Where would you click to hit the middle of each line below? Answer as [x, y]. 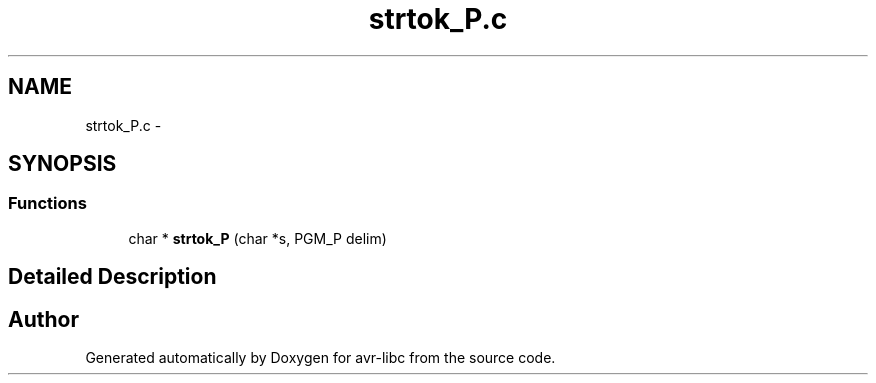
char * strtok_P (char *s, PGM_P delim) [257, 238]
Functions [47, 203]
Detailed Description [112, 277]
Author [43, 319]
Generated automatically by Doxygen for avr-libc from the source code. [320, 358]
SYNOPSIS [62, 164]
